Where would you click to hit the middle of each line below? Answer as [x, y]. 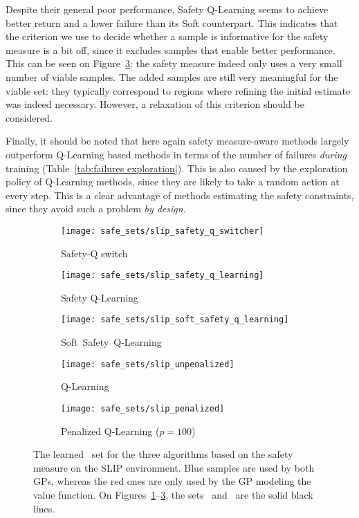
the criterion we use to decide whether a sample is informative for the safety [167, 36]
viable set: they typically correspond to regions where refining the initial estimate [178, 90]
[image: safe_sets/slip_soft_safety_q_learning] [175, 320]
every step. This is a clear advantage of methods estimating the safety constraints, [180, 195]
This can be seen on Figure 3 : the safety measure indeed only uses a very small [174, 63]
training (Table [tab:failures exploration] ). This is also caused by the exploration [177, 168]
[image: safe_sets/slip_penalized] [143, 408]
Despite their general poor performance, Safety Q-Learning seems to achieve [167, 9]
